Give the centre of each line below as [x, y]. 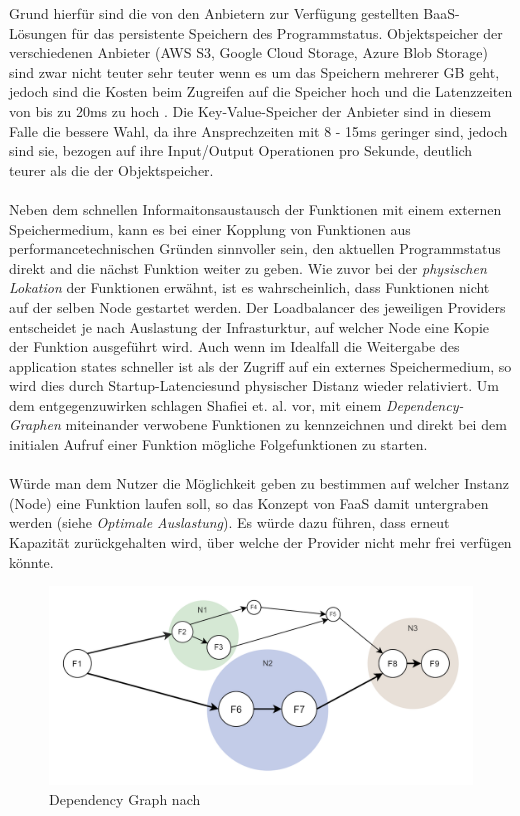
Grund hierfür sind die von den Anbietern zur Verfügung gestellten [214, 13]
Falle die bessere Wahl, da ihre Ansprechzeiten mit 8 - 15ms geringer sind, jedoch [258, 130]
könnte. [31, 561]
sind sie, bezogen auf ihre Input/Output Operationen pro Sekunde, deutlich [241, 150]
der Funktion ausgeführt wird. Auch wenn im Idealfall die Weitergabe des [234, 346]
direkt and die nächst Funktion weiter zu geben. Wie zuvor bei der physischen [248, 267]
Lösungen [38, 32]
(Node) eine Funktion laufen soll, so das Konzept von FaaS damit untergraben [249, 502]
